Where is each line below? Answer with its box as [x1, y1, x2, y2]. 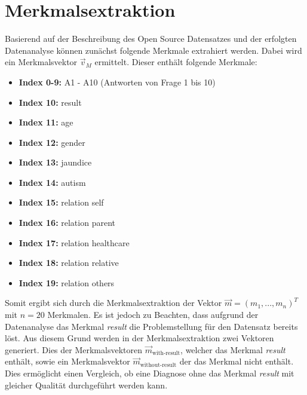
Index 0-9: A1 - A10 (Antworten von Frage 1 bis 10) [19, 75, 216, 88]
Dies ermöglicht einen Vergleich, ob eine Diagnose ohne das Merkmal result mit [5, 367, 294, 379]
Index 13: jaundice [19, 156, 92, 169]
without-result [140, 362, 177, 368]
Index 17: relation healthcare [19, 236, 130, 249]
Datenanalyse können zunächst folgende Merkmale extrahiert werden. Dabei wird [5, 44, 302, 56]
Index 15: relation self [19, 196, 104, 209]
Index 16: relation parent [19, 216, 115, 229]
